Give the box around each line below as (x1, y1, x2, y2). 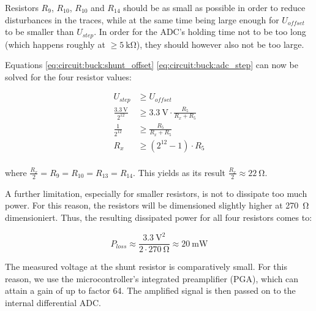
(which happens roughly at (5, 37, 105, 50)
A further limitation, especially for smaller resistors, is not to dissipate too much (5, 186, 307, 199)
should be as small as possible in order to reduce (123, 1, 306, 13)
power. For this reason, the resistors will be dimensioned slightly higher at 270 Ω (5, 199, 309, 212)
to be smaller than (5, 25, 74, 38)
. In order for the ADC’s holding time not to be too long (94, 25, 306, 38)
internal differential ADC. (5, 296, 102, 309)
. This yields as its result (133, 166, 225, 179)
